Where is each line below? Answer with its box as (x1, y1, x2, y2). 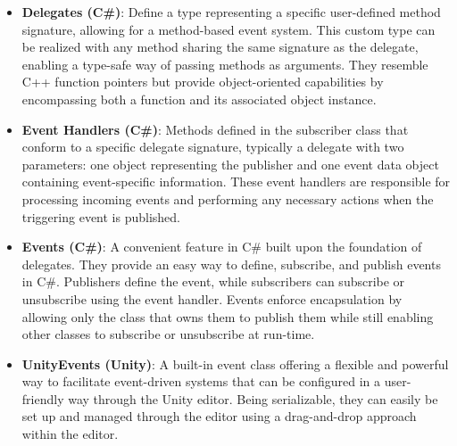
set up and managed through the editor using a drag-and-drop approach (21, 407, 417, 425)
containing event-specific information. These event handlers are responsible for (21, 172, 451, 191)
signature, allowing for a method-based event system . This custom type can (21, 20, 436, 38)
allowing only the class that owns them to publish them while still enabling (21, 307, 434, 326)
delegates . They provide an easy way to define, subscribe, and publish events (21, 254, 441, 273)
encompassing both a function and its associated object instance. (21, 89, 377, 108)
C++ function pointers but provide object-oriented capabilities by (21, 72, 384, 91)
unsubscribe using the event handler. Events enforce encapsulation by (21, 289, 403, 308)
